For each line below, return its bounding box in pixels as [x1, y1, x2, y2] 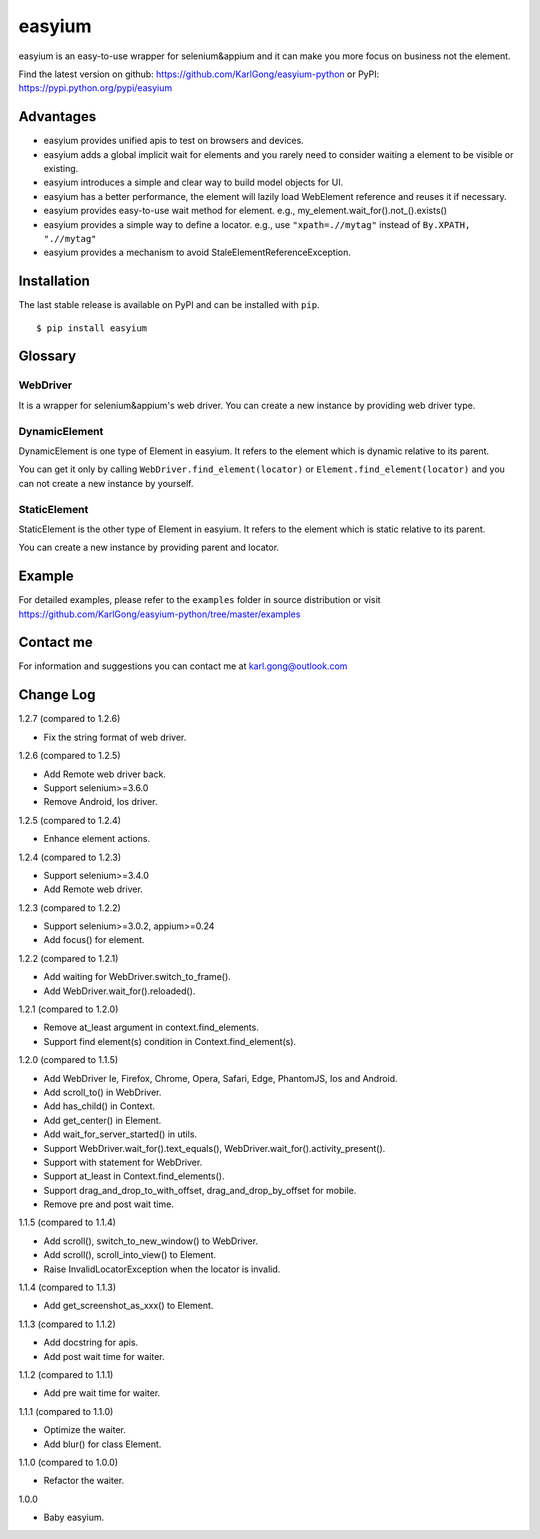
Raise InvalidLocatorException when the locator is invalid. [43, 1263, 281, 1275]
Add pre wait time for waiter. [43, 1387, 161, 1399]
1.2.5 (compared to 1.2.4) [18, 814, 122, 826]
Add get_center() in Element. [43, 1114, 162, 1126]
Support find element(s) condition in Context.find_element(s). [43, 1035, 297, 1047]
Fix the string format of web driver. [43, 731, 187, 743]
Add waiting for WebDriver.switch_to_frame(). [43, 971, 232, 983]
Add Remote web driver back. [43, 768, 167, 780]
